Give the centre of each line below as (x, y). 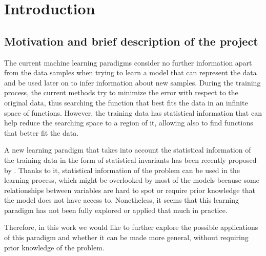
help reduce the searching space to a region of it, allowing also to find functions (129, 123)
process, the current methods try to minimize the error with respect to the (121, 92)
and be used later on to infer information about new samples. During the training (132, 82)
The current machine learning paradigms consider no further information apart (128, 62)
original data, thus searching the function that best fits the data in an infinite (126, 102)
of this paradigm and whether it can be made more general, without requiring (126, 237)
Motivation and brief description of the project (131, 41)
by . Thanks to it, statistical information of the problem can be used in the (122, 170)
